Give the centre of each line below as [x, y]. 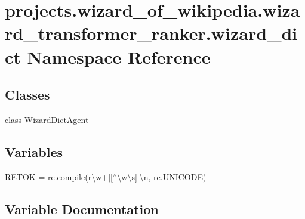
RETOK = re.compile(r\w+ [57, 176]
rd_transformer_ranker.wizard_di [151, 33]
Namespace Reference [119, 56]
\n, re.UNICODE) [173, 176]
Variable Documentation [82, 209]
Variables [34, 151]
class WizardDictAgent [47, 119]
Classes [27, 95]
